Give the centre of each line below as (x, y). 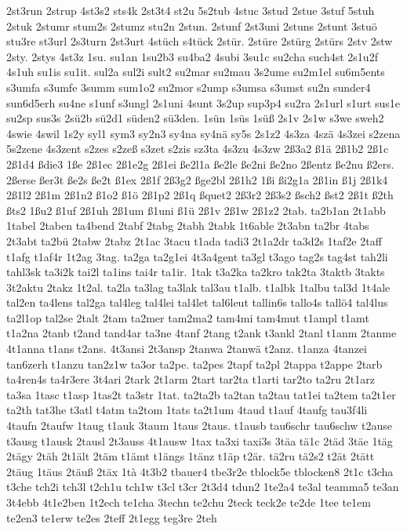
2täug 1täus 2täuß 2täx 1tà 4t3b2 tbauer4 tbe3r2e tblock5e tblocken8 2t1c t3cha (200, 471)
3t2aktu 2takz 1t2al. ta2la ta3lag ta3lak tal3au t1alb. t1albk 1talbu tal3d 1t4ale (198, 287)
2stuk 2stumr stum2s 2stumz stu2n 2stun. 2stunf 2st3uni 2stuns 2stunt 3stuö (192, 25)
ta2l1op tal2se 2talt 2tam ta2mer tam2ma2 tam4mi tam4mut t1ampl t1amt (188, 317)
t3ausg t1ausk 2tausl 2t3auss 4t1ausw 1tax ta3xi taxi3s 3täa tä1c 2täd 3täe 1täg (200, 440)
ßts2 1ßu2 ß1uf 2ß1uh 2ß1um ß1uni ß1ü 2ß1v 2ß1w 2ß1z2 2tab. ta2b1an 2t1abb (196, 210)
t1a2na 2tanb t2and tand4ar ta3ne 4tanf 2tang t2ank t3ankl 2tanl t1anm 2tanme (202, 333)
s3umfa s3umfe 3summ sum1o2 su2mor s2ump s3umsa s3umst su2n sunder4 (189, 87)
